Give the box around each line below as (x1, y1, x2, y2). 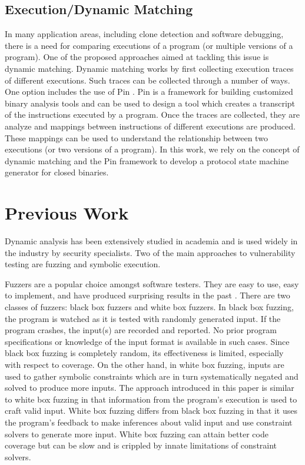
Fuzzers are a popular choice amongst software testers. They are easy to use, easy (5, 277, 299, 290)
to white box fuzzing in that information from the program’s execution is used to (5, 393, 297, 405)
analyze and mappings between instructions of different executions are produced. (5, 119, 296, 132)
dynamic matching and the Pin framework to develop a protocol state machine (5, 154, 289, 167)
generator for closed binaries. (5, 166, 109, 178)
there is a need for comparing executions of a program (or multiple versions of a (5, 39, 293, 51)
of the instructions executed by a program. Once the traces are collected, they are (5, 108, 300, 121)
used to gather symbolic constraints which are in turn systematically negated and (5, 370, 299, 382)
